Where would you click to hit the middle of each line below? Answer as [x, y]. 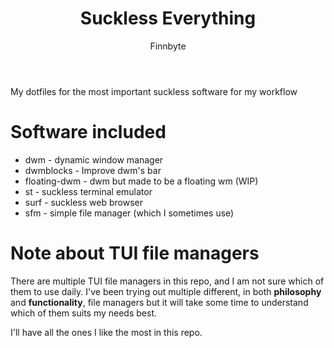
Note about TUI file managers [135, 253]
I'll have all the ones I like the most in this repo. [106, 332]
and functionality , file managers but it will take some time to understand [159, 302]
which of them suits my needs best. [84, 313]
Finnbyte [168, 46]
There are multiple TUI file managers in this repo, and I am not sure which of [167, 281]
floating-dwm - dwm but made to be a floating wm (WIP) [141, 181]
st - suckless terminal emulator [88, 191]
